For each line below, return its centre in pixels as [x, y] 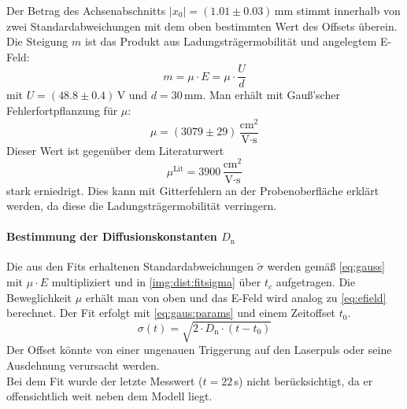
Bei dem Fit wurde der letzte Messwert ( [105, 380]
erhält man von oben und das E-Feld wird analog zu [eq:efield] [236, 297]
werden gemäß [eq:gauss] [326, 266]
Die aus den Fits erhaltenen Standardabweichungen [130, 266]
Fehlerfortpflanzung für [62, 111]
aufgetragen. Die [316, 282]
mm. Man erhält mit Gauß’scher [262, 95]
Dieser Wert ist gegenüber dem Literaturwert [115, 150]
